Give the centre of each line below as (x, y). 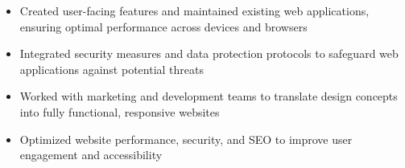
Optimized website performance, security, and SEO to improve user (186, 139)
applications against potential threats (112, 69)
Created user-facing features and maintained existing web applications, (194, 10)
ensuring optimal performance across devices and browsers (163, 26)
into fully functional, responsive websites (120, 111)
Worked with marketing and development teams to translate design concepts (209, 96)
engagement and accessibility (91, 155)
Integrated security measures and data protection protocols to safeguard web (209, 53)
